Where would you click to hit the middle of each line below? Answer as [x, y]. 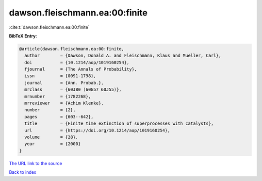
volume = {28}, [51, 137]
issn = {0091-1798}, [60, 76]
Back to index [23, 172]
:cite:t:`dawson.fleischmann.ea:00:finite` [49, 27]
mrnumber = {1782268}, [58, 96]
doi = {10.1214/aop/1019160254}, [77, 62]
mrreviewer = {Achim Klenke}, [64, 103]
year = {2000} [53, 144]
